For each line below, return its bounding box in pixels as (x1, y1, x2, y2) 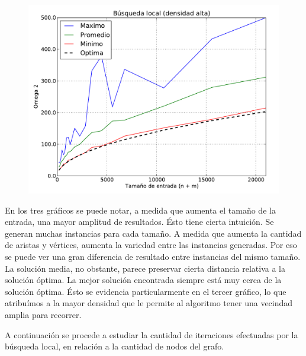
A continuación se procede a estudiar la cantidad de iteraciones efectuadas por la (5, 328, 298, 341)
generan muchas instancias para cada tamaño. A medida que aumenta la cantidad (5, 227, 302, 239)
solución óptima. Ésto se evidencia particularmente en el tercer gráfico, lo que (5, 285, 286, 297)
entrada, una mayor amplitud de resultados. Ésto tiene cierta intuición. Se (5, 215, 274, 228)
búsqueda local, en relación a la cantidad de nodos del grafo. (5, 340, 224, 352)
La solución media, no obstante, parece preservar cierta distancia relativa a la (5, 262, 285, 274)
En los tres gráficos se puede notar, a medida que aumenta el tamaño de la (5, 204, 276, 216)
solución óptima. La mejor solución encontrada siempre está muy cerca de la (5, 274, 282, 286)
